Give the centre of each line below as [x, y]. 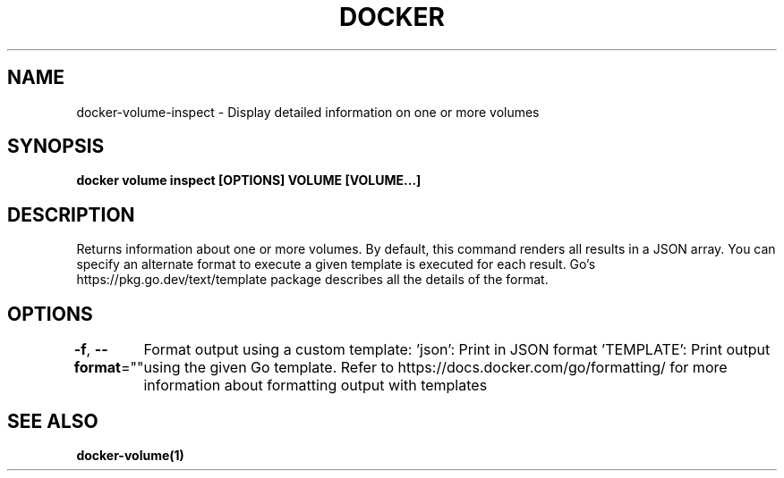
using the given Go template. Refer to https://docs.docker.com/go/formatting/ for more [435, 368]
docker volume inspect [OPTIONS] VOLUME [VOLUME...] [249, 180]
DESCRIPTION [71, 214]
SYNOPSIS [56, 147]
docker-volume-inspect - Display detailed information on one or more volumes [308, 112]
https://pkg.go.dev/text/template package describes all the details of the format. [312, 280]
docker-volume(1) [130, 455]
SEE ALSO [53, 421]
